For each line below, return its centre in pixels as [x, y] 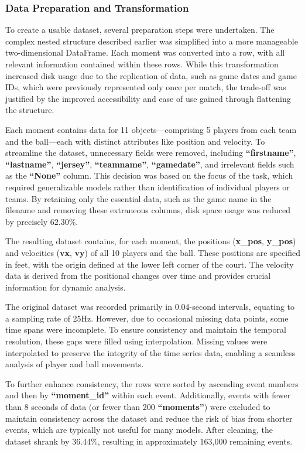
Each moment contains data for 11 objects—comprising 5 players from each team [151, 129]
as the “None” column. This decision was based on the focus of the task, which [149, 175]
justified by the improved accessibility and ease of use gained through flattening [148, 98]
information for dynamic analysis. [66, 287]
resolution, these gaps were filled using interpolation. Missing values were [136, 341]
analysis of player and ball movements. [75, 364]
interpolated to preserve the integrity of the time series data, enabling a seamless [150, 352]
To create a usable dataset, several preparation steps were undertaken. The [140, 30]
